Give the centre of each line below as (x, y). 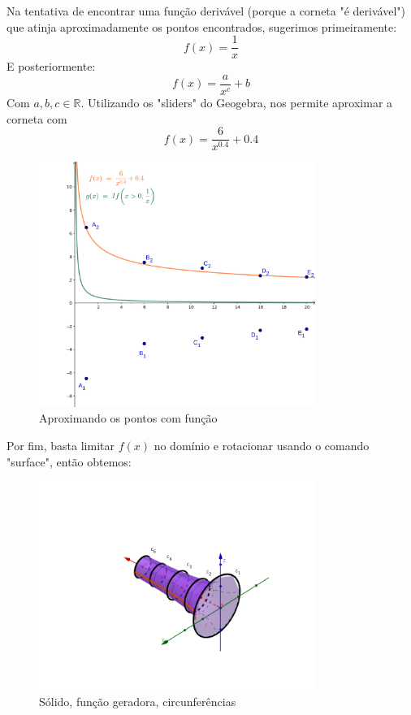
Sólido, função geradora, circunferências (138, 701)
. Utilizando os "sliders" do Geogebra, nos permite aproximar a (237, 102)
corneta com (37, 118)
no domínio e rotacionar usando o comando (262, 445)
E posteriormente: (51, 66)
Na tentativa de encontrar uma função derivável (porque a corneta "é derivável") (206, 11)
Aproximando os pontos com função (128, 418)
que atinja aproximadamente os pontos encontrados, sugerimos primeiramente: (202, 26)
